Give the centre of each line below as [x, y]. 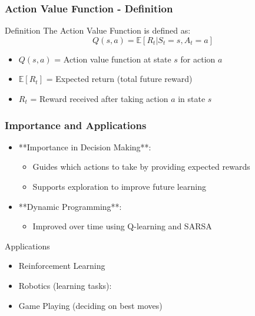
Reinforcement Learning [62, 266]
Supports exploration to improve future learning [119, 186]
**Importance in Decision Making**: [85, 147]
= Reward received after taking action [99, 98]
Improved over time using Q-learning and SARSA [122, 226]
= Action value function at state [113, 59]
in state [192, 98]
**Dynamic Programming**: [70, 206]
